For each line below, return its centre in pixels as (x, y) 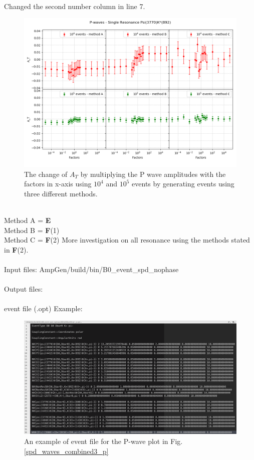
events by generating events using (183, 184)
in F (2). (16, 249)
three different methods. (61, 193)
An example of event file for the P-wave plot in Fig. (103, 441)
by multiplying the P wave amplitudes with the (153, 174)
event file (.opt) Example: (43, 308)
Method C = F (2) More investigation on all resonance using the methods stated (127, 240)
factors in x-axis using (58, 184)
